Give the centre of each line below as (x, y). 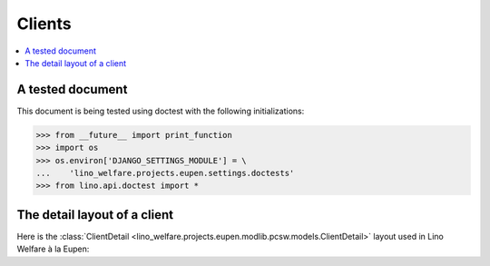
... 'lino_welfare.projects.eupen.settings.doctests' (165, 173)
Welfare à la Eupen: (53, 249)
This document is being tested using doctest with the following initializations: (161, 111)
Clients (44, 24)
